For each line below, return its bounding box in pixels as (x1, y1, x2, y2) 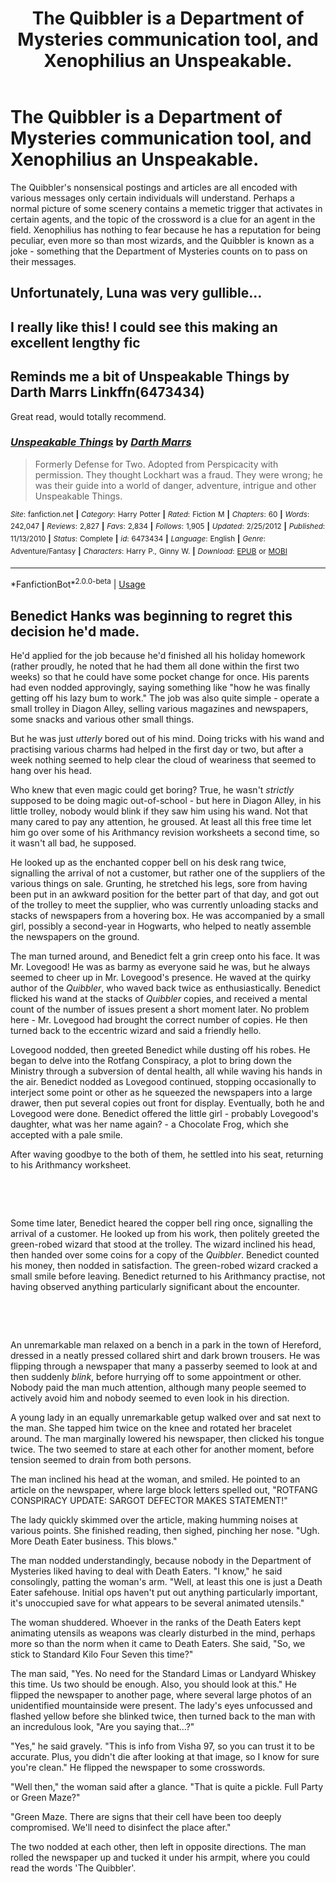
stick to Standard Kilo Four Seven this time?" (10, 1648, 194, 1660)
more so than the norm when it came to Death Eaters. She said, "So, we (10, 1637, 306, 1649)
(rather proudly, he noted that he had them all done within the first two (10, 660, 300, 672)
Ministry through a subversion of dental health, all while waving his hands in (10, 1065, 323, 1077)
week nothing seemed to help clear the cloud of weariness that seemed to (10, 753, 317, 766)
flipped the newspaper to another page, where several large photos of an (10, 1688, 312, 1701)
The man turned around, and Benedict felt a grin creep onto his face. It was (10, 950, 321, 962)
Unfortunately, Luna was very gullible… (10, 285, 263, 302)
